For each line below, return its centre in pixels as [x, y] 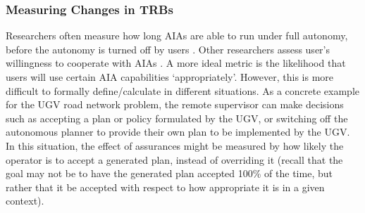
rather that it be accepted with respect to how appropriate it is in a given [165, 187]
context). [25, 201]
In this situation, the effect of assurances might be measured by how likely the [175, 145]
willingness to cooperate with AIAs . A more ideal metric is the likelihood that [176, 63]
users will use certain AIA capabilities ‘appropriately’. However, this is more [170, 77]
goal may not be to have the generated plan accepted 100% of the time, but [169, 173]
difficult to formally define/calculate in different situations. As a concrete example [182, 90]
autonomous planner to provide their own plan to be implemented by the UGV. [178, 132]
